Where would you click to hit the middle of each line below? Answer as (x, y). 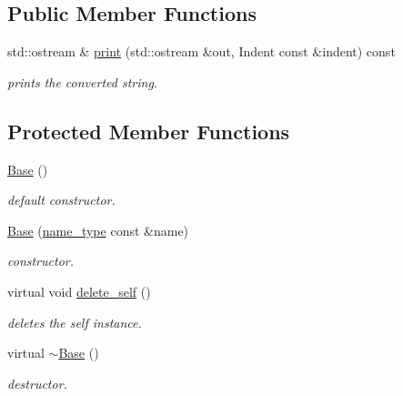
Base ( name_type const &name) (98, 230)
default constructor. (61, 200)
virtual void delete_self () (79, 291)
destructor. (37, 383)
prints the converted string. (83, 81)
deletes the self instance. (75, 322)
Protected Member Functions (149, 131)
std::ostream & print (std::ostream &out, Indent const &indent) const (201, 51)
